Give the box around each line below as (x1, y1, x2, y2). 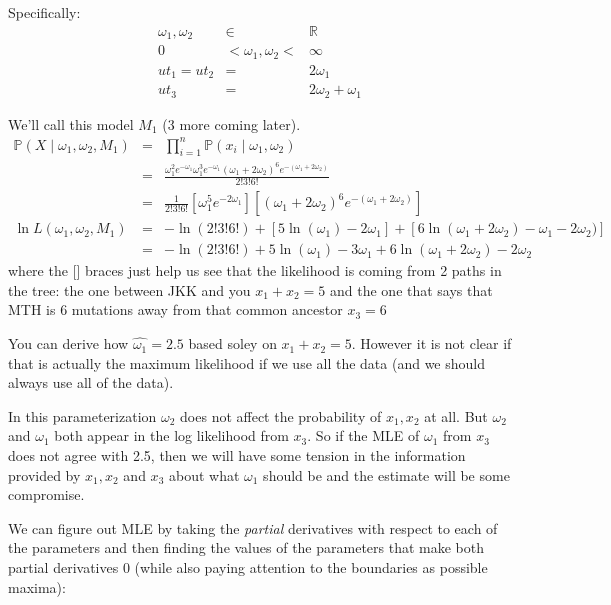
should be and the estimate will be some (263, 464, 510, 485)
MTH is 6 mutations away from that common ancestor (8, 299, 343, 320)
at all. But (424, 405, 488, 426)
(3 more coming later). (162, 113, 301, 134)
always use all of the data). (8, 372, 174, 393)
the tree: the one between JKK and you (8, 279, 251, 300)
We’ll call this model (8, 113, 134, 134)
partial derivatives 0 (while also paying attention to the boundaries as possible (8, 557, 488, 577)
